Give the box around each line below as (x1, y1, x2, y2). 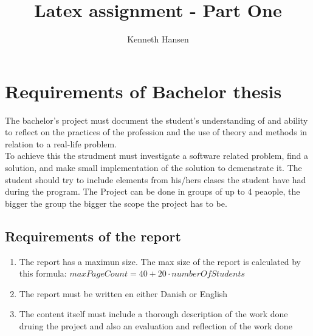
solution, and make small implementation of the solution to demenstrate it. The (5, 161, 302, 174)
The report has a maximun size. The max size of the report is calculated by (19, 255, 301, 267)
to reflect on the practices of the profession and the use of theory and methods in (5, 126, 308, 138)
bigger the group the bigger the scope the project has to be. (5, 197, 227, 209)
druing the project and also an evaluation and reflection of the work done (19, 319, 292, 332)
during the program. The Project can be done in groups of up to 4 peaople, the (5, 185, 300, 198)
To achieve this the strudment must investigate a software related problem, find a (5, 149, 309, 162)
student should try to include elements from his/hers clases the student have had (5, 173, 306, 186)
